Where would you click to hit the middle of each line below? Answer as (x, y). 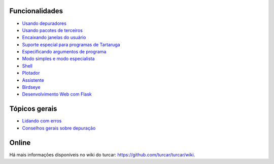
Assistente (33, 80)
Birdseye (31, 87)
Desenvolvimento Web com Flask (57, 94)
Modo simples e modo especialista (58, 59)
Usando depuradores (44, 23)
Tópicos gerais (33, 109)
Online (20, 142)
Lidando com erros (42, 121)
